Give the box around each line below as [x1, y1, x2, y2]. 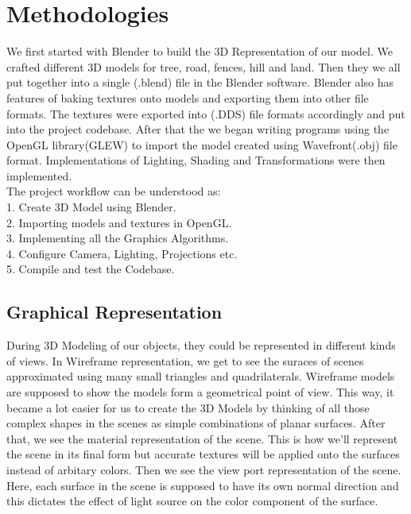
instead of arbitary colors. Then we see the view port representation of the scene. [6, 461, 401, 477]
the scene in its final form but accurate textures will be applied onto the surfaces [6, 446, 400, 462]
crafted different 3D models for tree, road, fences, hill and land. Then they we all [6, 58, 401, 75]
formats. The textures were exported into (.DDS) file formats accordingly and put [6, 105, 405, 122]
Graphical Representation [6, 300, 223, 324]
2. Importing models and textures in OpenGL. [6, 214, 232, 230]
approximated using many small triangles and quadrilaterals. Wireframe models [6, 368, 395, 385]
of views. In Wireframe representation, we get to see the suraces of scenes [6, 352, 364, 369]
